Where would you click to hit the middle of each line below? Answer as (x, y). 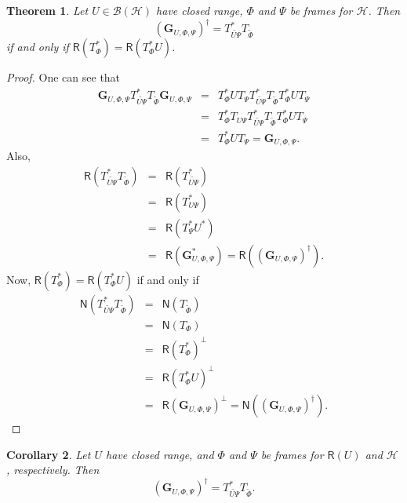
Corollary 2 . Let (49, 454)
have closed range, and (160, 454)
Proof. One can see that (64, 77)
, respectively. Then (53, 470)
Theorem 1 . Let (47, 10)
